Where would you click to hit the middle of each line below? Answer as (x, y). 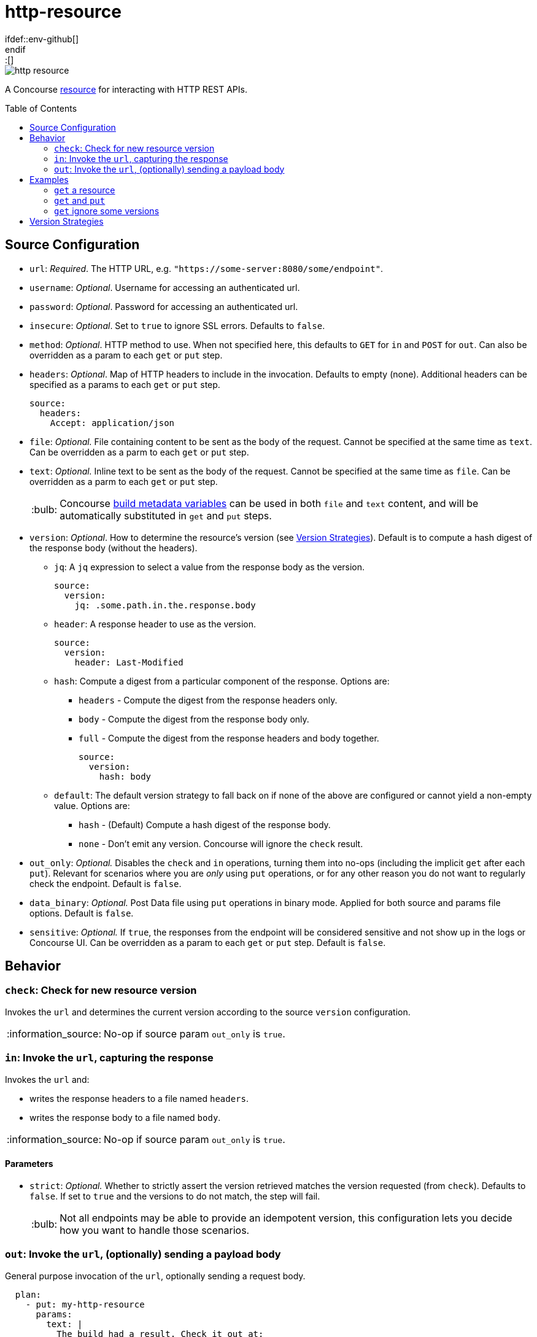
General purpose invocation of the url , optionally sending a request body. (155, 1276)
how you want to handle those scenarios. (155, 1230)
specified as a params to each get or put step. (125, 384)
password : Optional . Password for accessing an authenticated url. (164, 306)
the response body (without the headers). (114, 548)
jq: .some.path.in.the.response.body (165, 605)
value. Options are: (92, 805)
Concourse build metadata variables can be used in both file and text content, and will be (269, 503)
